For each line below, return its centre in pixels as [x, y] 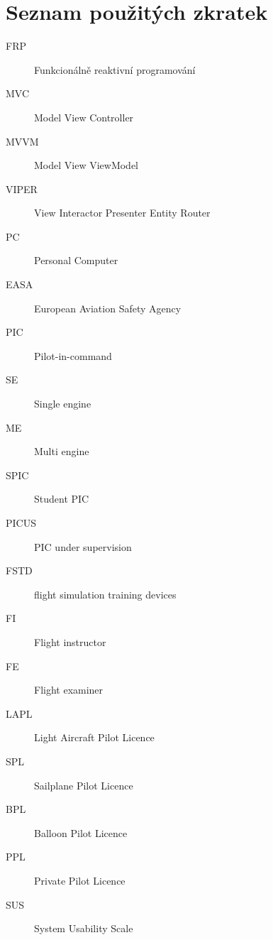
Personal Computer [76, 260]
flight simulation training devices [105, 594]
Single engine [63, 404]
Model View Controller [84, 117]
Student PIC [62, 499]
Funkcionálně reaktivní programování [115, 69]
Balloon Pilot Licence [81, 832]
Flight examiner [69, 690]
